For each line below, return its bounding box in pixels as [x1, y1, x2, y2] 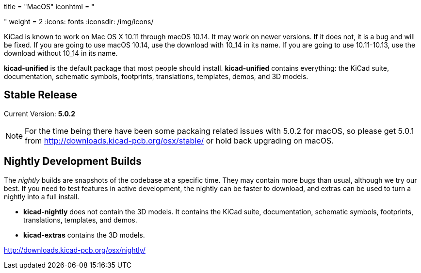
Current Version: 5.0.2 [4, 109, 75, 118]
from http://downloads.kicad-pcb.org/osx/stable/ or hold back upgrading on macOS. [25, 135, 334, 145]
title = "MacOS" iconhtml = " [4, 2, 95, 11]
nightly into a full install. [4, 192, 80, 201]
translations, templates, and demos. [23, 215, 137, 224]
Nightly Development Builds [4, 155, 142, 168]
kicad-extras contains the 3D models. [23, 230, 145, 239]
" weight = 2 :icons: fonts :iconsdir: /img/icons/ [4, 17, 154, 26]
